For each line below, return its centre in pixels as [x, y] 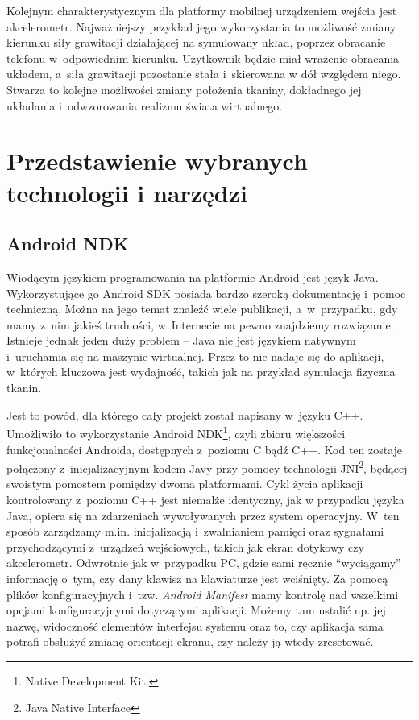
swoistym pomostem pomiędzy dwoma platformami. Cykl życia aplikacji [185, 484]
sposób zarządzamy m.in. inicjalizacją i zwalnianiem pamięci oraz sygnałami [195, 531]
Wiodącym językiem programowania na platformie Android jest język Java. [193, 277]
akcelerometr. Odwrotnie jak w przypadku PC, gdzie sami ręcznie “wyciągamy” [204, 563]
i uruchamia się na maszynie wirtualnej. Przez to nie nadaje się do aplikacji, [195, 356]
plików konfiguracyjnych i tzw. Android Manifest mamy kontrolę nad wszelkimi [203, 594]
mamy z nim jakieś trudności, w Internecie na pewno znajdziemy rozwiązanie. [200, 324]
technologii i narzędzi [127, 192]
